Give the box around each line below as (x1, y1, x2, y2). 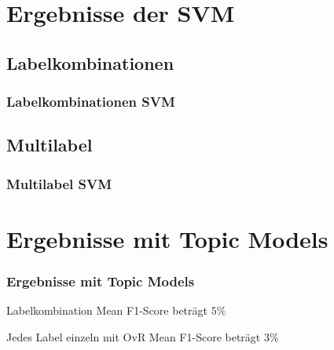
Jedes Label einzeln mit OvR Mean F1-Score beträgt (6, 328, 261, 345)
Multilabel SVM (6, 173, 112, 193)
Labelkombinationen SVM (6, 92, 175, 111)
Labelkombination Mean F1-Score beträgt (6, 302, 207, 319)
